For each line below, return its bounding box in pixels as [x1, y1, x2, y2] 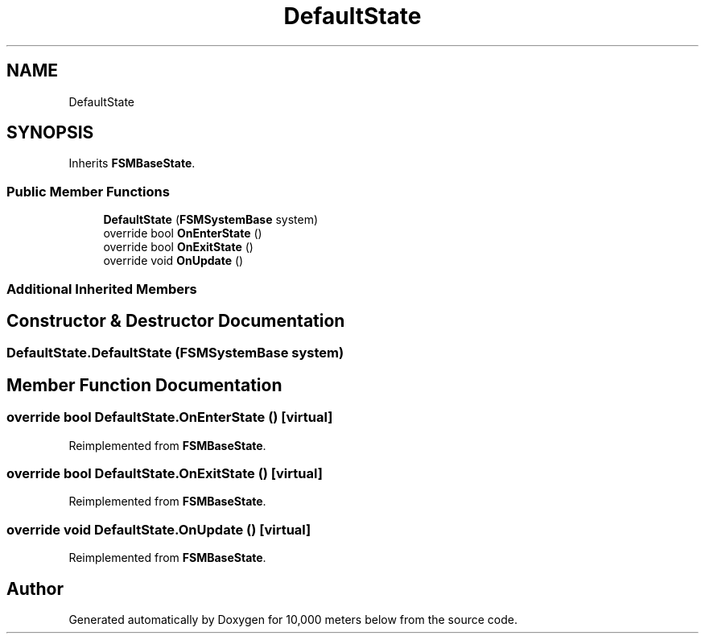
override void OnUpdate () [103, 254, 244, 268]
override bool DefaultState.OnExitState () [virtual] [6, 465, 323, 481]
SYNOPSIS [6, 122, 94, 143]
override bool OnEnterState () [103, 226, 262, 241]
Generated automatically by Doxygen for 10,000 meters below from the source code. [68, 612, 517, 626]
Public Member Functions [6, 183, 170, 200]
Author [6, 578, 64, 599]
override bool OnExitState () [103, 240, 254, 254]
